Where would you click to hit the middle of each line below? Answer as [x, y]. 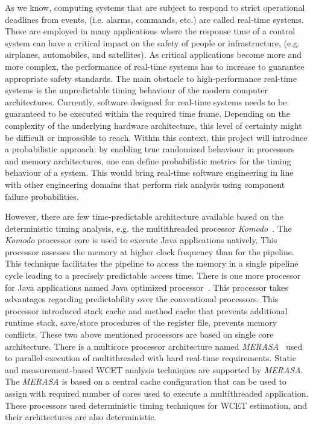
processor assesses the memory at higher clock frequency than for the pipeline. [150, 251]
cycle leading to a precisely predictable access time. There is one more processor [153, 275]
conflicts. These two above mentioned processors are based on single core [139, 334]
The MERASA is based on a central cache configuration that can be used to [146, 381]
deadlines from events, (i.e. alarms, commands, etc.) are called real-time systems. [154, 19]
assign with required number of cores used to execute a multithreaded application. [157, 393]
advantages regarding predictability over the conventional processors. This [142, 299]
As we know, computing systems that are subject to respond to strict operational [155, 7]
